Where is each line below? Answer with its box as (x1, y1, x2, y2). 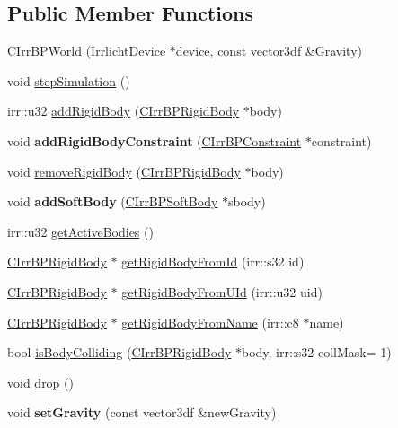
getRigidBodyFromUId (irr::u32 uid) (121, 282, 323, 301)
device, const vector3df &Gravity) (175, 41, 363, 60)
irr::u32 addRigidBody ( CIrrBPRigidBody (7, 101, 240, 120)
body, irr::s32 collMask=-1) (241, 343, 392, 362)
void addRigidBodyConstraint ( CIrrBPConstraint (7, 131, 302, 150)
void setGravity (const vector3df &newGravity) (7, 403, 277, 422)
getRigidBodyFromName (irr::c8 (121, 312, 299, 331)
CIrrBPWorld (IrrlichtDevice (7, 41, 166, 60)
